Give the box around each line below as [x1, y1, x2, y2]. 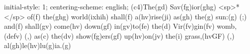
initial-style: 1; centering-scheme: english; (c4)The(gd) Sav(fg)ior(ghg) [4, 1, 216, 11]
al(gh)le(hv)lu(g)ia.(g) [4, 40, 71, 51]
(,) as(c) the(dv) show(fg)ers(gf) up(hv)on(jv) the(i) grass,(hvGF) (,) [24, 30, 235, 41]
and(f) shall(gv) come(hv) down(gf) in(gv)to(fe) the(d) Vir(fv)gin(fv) [4, 21, 215, 31]
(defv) [4, 30, 22, 41]
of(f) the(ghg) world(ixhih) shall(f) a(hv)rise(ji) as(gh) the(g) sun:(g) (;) [27, 11, 247, 21]
